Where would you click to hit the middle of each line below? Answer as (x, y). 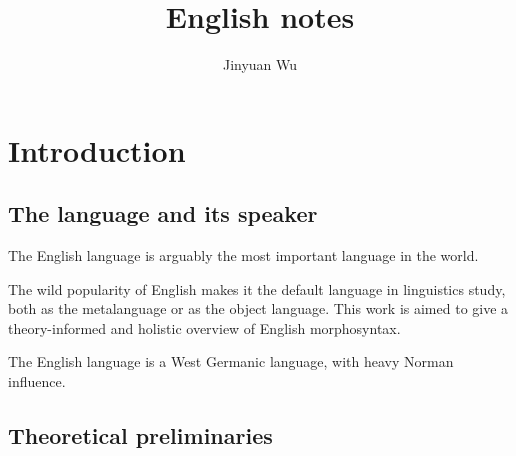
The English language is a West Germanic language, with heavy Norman (231, 361)
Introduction (97, 149)
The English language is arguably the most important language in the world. (243, 255)
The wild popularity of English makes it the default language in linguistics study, (257, 288)
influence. (37, 381)
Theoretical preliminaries (140, 435)
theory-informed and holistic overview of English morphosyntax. (204, 327)
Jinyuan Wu (260, 64)
